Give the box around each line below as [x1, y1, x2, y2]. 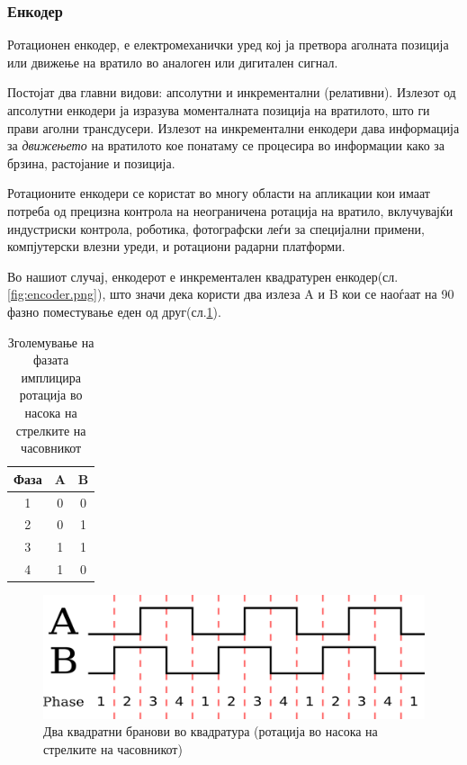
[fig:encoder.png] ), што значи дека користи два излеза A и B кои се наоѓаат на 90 [7, 284, 454, 303]
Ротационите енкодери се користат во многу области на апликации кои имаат [7, 184, 430, 202]
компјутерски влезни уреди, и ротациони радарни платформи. [7, 237, 346, 256]
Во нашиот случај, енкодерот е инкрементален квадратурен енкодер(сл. [7, 266, 399, 285]
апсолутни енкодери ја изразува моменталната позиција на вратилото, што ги [7, 101, 430, 119]
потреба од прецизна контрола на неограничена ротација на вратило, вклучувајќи [7, 201, 454, 220]
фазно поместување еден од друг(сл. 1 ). [7, 301, 221, 320]
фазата [33, 350, 69, 369]
